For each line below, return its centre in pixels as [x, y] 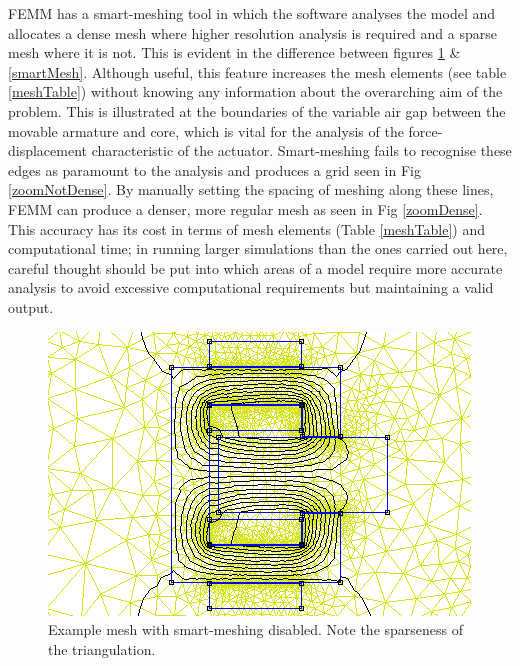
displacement [48, 150]
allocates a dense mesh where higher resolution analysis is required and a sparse [252, 32]
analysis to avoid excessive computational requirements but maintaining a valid [251, 287]
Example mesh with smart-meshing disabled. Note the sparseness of [256, 629]
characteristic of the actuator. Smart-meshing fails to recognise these [301, 150]
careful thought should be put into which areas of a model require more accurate [255, 267]
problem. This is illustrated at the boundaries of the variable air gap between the [257, 110]
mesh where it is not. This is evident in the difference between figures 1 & [234, 52]
